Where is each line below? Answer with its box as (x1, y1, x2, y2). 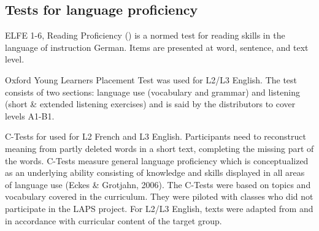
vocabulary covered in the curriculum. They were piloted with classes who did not (5, 190, 313, 203)
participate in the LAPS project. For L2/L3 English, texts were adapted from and (5, 202, 313, 214)
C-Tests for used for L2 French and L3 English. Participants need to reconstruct (5, 130, 306, 143)
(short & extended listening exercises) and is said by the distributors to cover (5, 97, 296, 110)
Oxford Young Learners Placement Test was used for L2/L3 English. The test (5, 73, 298, 86)
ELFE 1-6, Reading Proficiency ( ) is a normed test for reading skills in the (5, 29, 285, 42)
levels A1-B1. (5, 109, 55, 122)
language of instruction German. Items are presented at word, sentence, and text (5, 40, 309, 53)
